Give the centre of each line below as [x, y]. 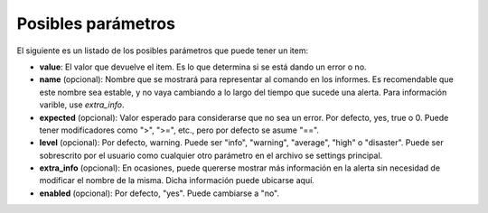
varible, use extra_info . [82, 105]
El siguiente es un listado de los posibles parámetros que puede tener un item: [163, 51]
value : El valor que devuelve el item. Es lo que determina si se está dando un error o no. [203, 67]
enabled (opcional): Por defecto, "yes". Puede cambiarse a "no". [160, 193]
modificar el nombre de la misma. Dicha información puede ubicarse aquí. [177, 181]
